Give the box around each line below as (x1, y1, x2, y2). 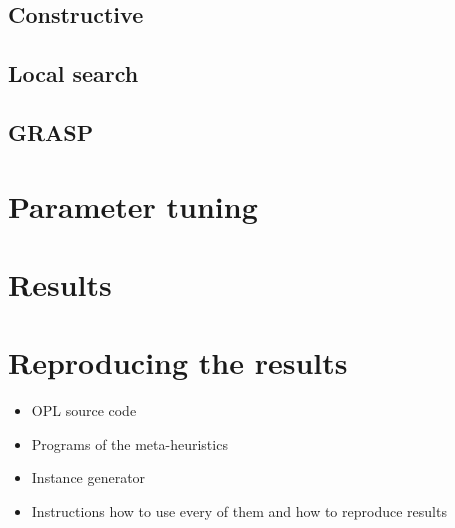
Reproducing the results (8, 342, 348, 383)
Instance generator (31, 467, 146, 488)
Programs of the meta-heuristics (31, 433, 228, 454)
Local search (8, 58, 139, 89)
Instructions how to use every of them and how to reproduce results (31, 501, 447, 521)
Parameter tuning (8, 185, 258, 226)
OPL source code (31, 400, 137, 421)
